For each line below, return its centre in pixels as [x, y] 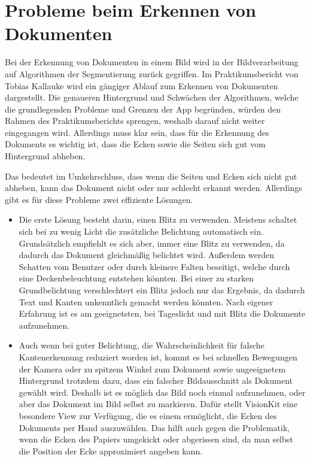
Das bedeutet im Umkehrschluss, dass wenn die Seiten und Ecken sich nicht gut [151, 176]
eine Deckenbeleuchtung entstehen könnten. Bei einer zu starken [136, 278]
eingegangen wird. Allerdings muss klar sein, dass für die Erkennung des [137, 132]
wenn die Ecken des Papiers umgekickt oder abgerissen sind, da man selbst [156, 439]
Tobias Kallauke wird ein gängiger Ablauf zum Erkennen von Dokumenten [142, 85]
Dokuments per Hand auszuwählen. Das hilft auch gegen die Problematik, [154, 427]
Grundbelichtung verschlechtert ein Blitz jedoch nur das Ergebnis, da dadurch [162, 290]
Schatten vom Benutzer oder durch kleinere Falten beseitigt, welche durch [154, 266]
